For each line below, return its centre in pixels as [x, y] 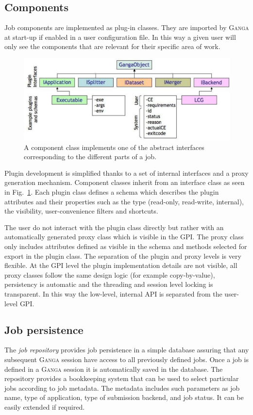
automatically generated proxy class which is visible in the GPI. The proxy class [124, 237]
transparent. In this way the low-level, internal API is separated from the [113, 293]
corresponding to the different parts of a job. [90, 157]
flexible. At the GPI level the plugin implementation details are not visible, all [121, 265]
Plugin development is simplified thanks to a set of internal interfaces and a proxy [126, 173]
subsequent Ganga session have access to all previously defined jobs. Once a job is [126, 359]
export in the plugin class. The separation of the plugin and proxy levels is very [123, 256]
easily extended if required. [45, 407]
